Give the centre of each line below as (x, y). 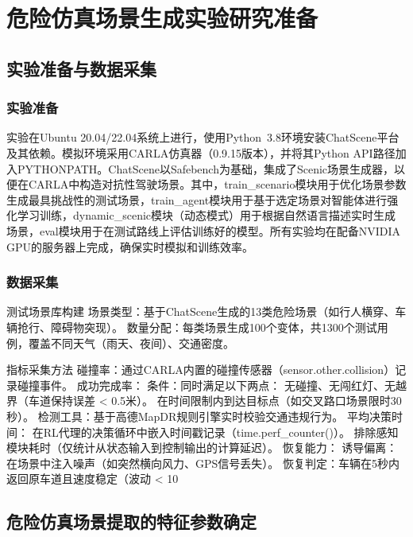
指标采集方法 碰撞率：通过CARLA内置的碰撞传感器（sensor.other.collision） (201, 370)
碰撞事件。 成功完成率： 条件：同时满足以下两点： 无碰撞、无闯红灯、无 (206, 385)
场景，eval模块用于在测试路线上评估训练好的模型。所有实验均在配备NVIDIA (204, 230)
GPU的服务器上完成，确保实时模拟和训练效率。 (130, 246)
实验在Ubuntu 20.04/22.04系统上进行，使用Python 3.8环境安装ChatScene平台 (203, 137)
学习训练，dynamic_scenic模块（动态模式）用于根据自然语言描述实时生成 (206, 215)
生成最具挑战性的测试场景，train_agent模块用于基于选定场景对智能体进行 (197, 199)
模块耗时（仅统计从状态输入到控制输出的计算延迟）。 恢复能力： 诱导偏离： (202, 447)
